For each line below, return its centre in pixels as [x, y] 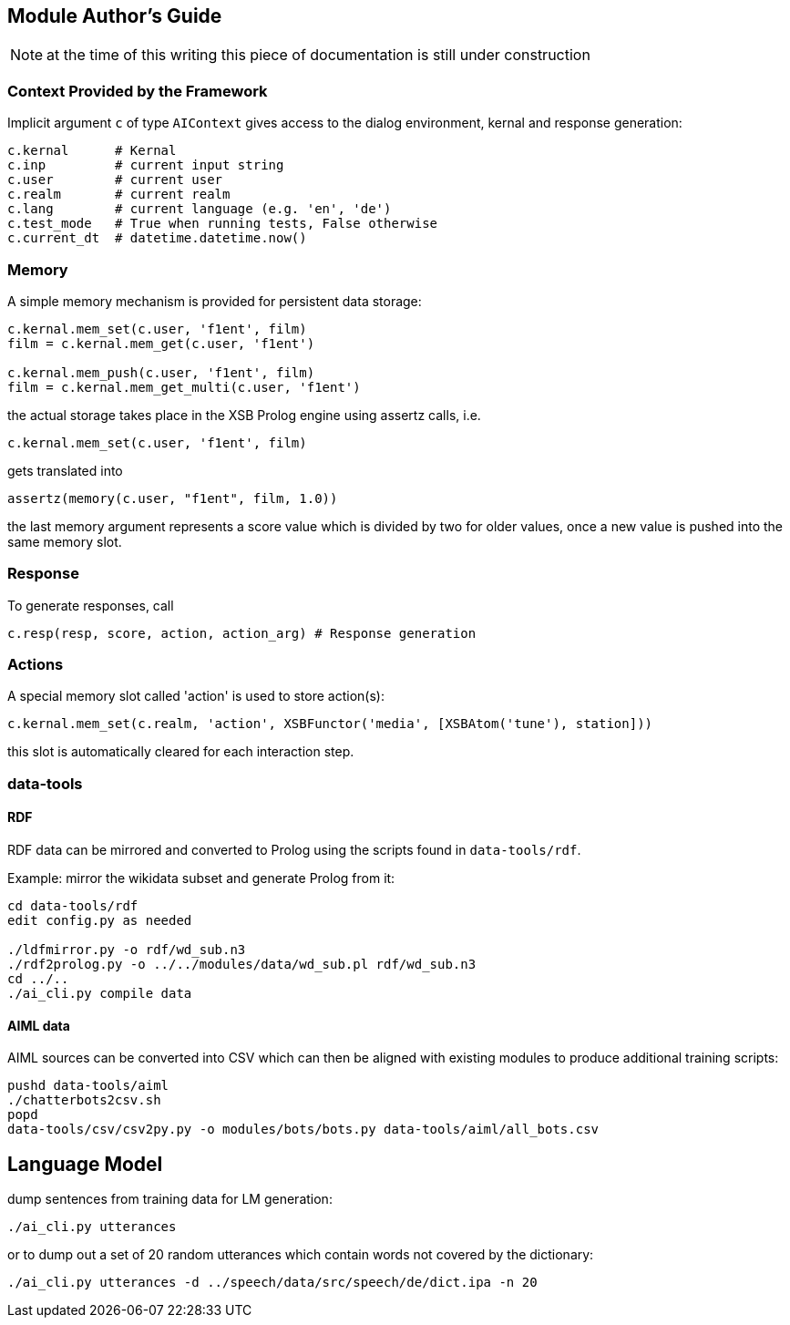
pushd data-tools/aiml [88, 1086]
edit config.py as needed [100, 921]
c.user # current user [115, 180]
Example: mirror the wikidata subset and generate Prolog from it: [201, 878]
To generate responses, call [91, 605]
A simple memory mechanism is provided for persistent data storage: [215, 301]
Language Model [85, 1164]
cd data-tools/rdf [73, 906]
